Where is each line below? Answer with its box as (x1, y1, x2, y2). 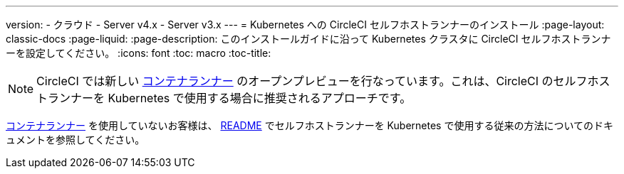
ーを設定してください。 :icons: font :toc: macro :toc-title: (6, 47, 271, 59)
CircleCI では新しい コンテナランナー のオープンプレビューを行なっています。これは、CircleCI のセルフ (36, 74, 588, 88)
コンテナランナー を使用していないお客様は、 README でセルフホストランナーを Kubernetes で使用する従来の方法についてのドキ (6, 119, 613, 131)
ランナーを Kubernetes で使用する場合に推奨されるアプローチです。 (48, 91, 412, 105)
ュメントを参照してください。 (6, 134, 145, 146)
